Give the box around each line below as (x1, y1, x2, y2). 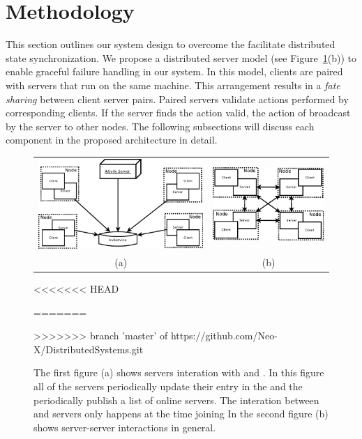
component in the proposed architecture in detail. (6, 132, 218, 147)
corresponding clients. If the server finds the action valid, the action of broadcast (6, 105, 351, 120)
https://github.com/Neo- (170, 328, 278, 343)
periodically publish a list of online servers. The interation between (33, 392, 319, 407)
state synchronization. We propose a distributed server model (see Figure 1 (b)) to (6, 50, 356, 65)
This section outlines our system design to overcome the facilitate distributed (6, 37, 335, 52)
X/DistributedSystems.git (33, 341, 144, 356)
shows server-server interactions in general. (33, 419, 216, 434)
